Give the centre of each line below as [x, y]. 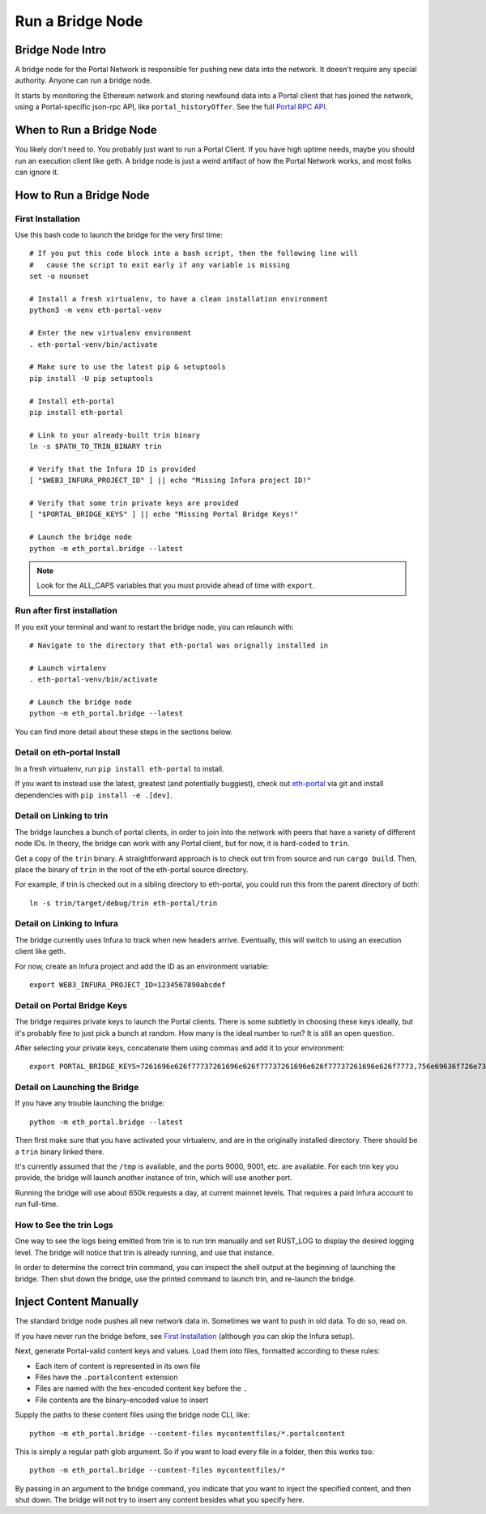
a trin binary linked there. [60, 1152]
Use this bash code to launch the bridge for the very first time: [119, 235]
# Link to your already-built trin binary [115, 435]
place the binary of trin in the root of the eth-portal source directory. [132, 869]
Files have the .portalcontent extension [107, 1377]
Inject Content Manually [77, 1302]
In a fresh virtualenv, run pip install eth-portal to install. [119, 768]
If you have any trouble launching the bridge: [90, 1103]
